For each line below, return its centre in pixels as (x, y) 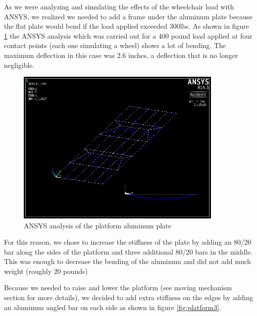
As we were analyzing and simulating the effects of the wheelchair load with (119, 6)
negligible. (19, 65)
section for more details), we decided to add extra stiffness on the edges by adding (128, 297)
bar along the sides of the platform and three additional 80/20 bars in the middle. (128, 251)
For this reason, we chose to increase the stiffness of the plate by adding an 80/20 (128, 242)
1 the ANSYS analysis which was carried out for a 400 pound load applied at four (128, 35)
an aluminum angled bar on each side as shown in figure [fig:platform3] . (113, 307)
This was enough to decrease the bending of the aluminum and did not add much (128, 261)
